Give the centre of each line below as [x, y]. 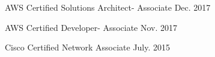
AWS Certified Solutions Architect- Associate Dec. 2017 [108, 7]
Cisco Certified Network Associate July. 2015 [88, 47]
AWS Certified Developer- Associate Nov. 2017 [91, 27]
